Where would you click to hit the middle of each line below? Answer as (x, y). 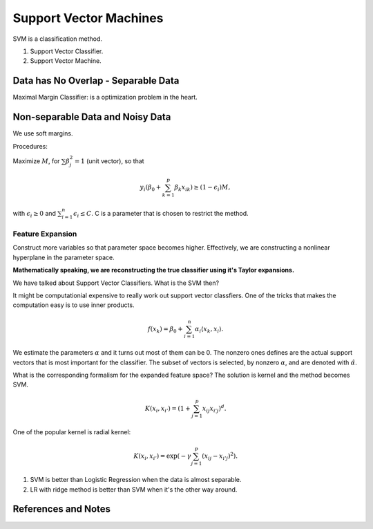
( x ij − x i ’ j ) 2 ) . (220, 456)
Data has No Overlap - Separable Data (96, 81)
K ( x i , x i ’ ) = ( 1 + (168, 409)
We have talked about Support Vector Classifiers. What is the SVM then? (116, 283)
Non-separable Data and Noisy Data (92, 117)
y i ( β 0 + (151, 188)
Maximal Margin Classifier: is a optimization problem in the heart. (105, 98)
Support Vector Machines (88, 18)
